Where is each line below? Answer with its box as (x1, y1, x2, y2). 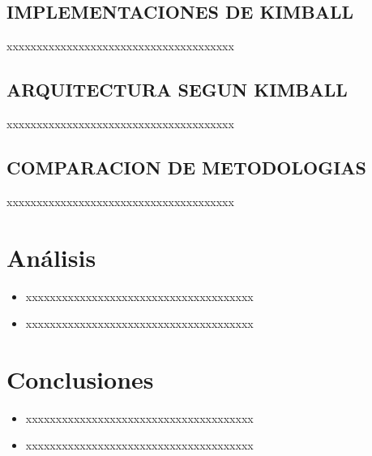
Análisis (6, 240, 96, 273)
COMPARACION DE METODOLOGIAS (6, 154, 367, 179)
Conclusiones (6, 362, 154, 395)
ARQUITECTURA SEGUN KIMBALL (6, 77, 348, 102)
